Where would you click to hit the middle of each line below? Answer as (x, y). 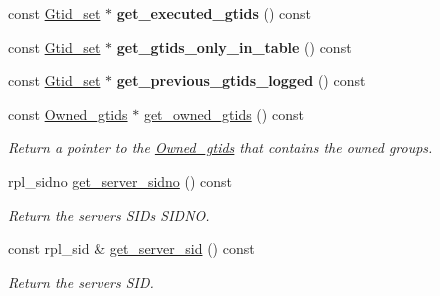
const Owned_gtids (68, 113)
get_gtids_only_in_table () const (234, 46)
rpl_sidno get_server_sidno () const (120, 180)
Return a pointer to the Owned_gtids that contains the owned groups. (220, 147)
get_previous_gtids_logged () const (241, 80)
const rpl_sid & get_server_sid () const (131, 248)
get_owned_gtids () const (223, 113)
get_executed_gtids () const (213, 13)
